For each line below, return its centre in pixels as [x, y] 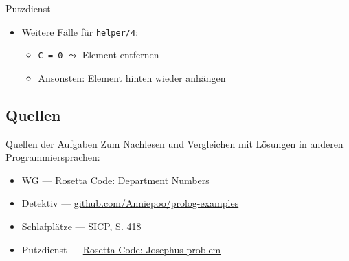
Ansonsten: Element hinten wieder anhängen [132, 77]
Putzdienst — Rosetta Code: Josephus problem [121, 249]
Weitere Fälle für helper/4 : [80, 31]
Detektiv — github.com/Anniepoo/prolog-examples [130, 203]
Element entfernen [121, 55]
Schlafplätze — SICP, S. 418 [81, 226]
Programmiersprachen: [53, 157]
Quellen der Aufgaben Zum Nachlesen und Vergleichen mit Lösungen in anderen [174, 143]
